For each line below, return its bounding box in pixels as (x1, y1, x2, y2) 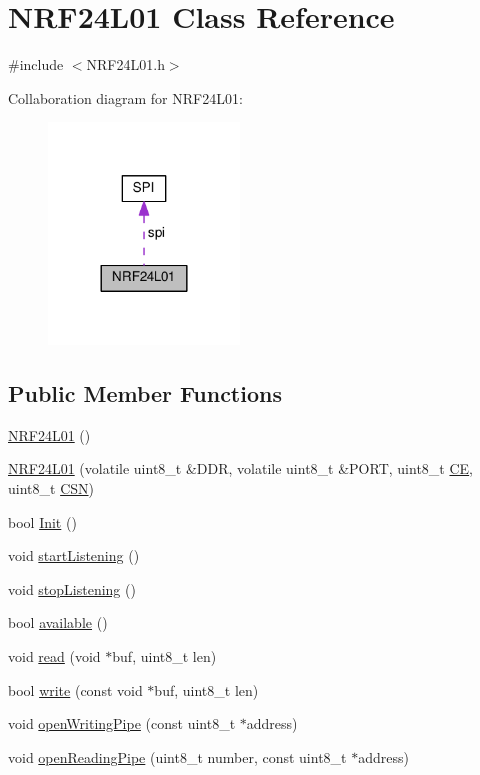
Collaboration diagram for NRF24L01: (8, 87, 243, 108)
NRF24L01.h (86, 54, 165, 75)
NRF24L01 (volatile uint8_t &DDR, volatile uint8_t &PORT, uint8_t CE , (8, 458, 474, 479)
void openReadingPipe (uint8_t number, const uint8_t (8, 746, 347, 767)
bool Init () (8, 511, 77, 532)
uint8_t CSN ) (8, 478, 94, 499)
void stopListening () (8, 578, 136, 599)
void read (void (8, 645, 101, 666)
